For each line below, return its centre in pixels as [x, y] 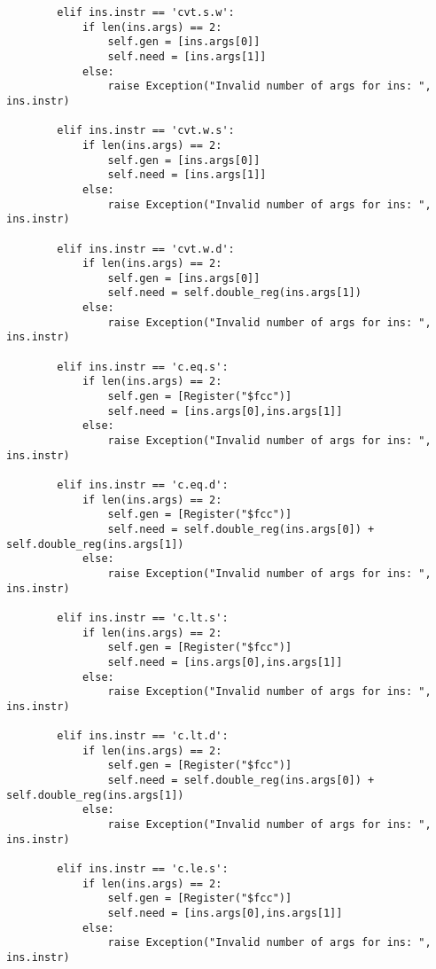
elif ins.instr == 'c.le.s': [143, 869]
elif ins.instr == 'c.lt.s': [143, 617]
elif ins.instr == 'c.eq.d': [143, 485]
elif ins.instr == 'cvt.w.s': [146, 131]
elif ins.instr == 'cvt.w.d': [146, 249]
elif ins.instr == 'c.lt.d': [143, 736]
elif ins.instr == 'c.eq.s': [143, 367]
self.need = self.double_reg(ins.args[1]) [234, 293]
